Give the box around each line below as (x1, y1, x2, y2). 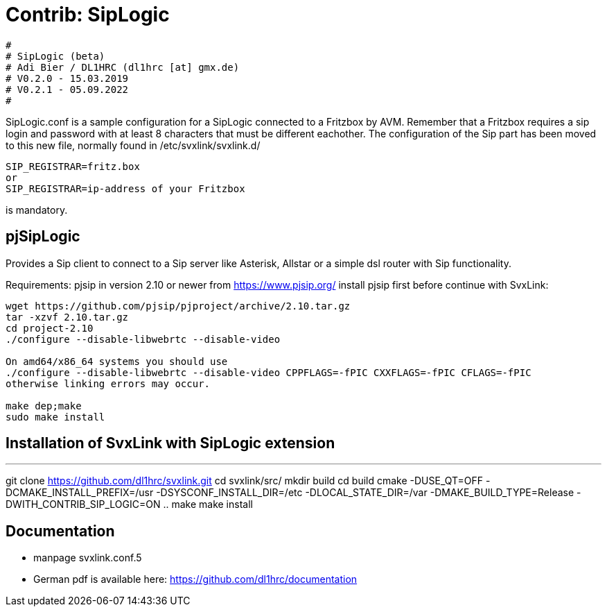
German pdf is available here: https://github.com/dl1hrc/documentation (33, 573, 358, 586)
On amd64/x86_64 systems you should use (6, 355, 228, 367)
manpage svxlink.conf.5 (33, 552, 142, 564)
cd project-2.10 (6, 322, 94, 334)
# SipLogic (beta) (6, 50, 105, 62)
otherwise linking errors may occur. (6, 377, 211, 389)
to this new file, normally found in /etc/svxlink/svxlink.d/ (6, 139, 261, 151)
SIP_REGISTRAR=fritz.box (6, 160, 140, 172)
